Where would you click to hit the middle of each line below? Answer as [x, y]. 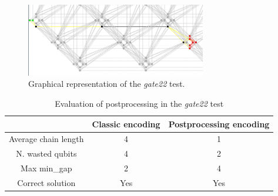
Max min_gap [46, 168]
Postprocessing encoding [219, 124]
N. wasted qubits [46, 153]
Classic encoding [126, 124]
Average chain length [46, 139]
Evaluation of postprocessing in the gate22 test [139, 104]
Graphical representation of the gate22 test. [107, 84]
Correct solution [46, 183]
